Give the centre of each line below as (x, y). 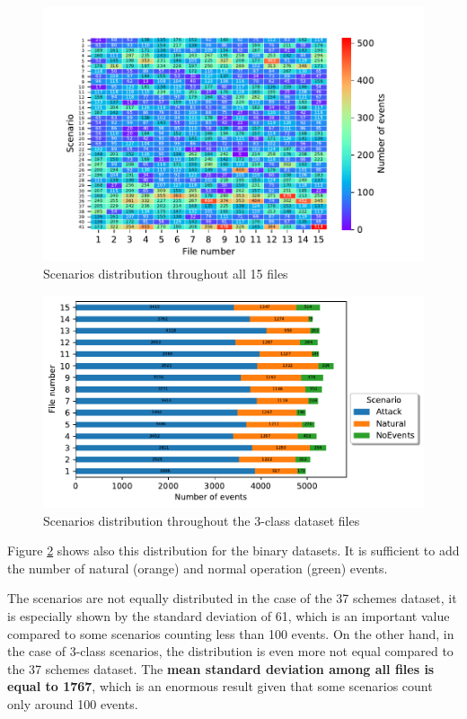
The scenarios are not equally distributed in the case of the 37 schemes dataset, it (232, 598)
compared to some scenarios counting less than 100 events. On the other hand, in (231, 633)
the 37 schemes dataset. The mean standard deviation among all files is (221, 668)
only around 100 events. (73, 703)
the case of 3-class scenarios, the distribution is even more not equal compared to (230, 651)
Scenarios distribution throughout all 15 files (166, 274)
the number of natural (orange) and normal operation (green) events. (198, 568)
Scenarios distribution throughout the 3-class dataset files (202, 520)
